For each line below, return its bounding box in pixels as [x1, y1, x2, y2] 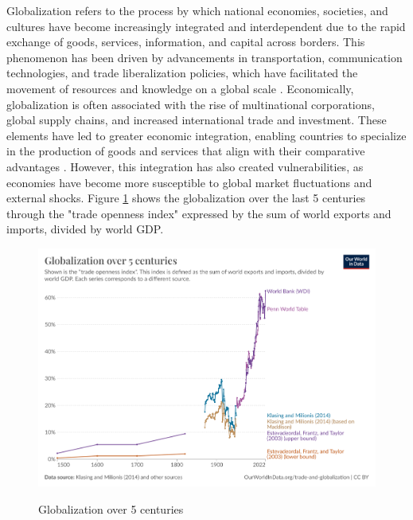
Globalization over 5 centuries [38, 500, 184, 517]
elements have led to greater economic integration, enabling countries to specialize [6, 127, 407, 143]
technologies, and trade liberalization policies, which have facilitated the [6, 65, 358, 81]
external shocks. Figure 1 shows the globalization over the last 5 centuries [6, 190, 366, 206]
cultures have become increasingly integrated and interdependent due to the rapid [6, 18, 406, 34]
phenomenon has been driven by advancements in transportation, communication [6, 49, 403, 65]
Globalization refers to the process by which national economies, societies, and [6, 2, 388, 18]
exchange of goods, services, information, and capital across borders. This [6, 33, 365, 50]
